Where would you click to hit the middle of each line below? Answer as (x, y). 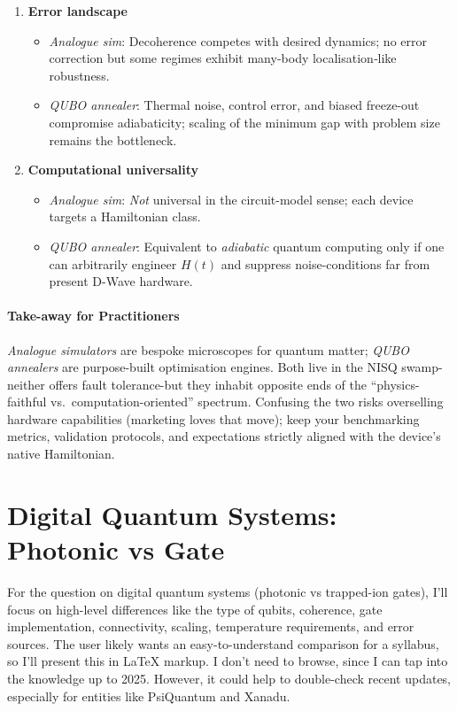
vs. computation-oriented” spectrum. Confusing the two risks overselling (247, 402)
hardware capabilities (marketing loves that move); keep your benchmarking (213, 418)
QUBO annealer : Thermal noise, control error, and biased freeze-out (234, 105)
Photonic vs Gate (116, 549)
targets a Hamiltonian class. (125, 216)
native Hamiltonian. (61, 454)
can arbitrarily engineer (113, 263)
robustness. (79, 75)
